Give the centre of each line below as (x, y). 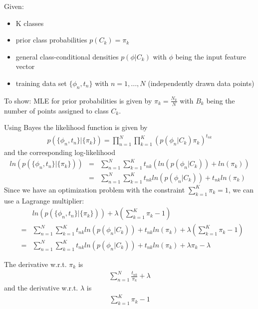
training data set (41, 83)
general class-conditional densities (67, 56)
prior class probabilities (51, 40)
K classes (30, 23)
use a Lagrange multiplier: (44, 200)
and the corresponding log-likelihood (60, 152)
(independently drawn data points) (201, 83)
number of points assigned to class (56, 110)
